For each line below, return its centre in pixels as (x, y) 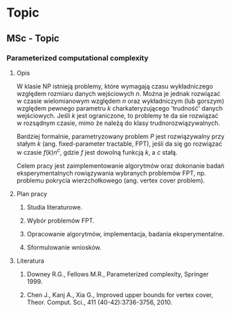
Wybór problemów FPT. (61, 220)
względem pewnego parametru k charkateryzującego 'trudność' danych (119, 108)
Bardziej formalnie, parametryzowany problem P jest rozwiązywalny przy (120, 136)
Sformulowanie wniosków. (64, 247)
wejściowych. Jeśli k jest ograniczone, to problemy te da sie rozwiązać (117, 115)
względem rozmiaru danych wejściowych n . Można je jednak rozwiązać (118, 93)
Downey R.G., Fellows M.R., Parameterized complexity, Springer (118, 274)
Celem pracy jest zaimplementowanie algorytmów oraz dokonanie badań (120, 165)
